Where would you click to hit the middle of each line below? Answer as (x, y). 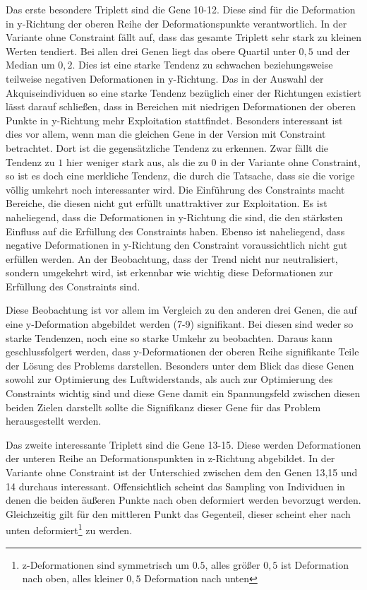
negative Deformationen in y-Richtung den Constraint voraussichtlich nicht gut (177, 245)
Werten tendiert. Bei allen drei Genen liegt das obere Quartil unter (151, 51)
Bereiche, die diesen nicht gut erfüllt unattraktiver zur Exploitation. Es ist (167, 203)
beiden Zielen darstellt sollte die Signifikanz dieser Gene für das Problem (163, 407)
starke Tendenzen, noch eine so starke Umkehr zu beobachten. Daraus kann (169, 337)
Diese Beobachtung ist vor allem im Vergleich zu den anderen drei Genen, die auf (181, 310)
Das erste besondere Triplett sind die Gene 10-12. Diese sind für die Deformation (181, 9)
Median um (30, 65)
